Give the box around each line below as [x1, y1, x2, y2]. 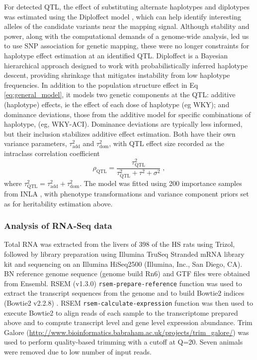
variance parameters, [4, 138, 67, 149]
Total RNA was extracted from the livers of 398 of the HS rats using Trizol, [4, 239, 235, 249]
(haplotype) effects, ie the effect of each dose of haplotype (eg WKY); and [4, 99, 230, 109]
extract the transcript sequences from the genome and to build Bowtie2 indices [4, 288, 245, 298]
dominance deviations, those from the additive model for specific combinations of [4, 109, 251, 119]
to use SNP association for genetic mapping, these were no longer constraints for [4, 40, 250, 51]
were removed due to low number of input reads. [4, 347, 152, 357]
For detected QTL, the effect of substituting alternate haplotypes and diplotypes [4, 1, 250, 11]
